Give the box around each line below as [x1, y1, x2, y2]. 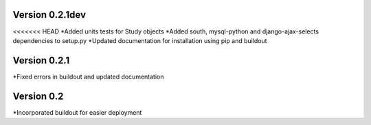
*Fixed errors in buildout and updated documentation [12, 72, 164, 81]
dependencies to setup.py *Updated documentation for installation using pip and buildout [12, 36, 267, 44]
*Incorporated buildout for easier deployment [12, 108, 142, 116]
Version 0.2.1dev [12, 9, 86, 20]
